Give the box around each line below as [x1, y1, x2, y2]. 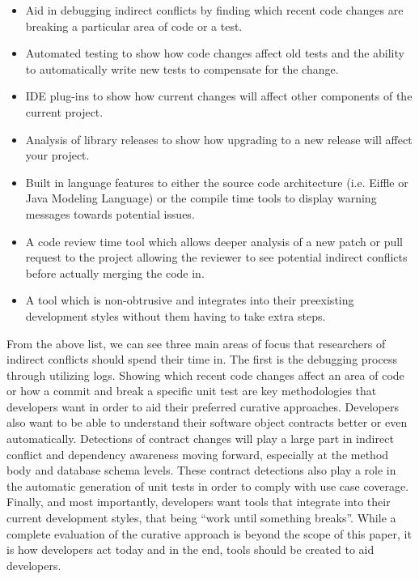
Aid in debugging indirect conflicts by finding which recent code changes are [25, 2, 404, 18]
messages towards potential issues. [25, 205, 195, 222]
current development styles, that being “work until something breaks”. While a [6, 509, 396, 526]
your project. [25, 147, 90, 164]
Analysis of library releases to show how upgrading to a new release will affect [25, 130, 413, 147]
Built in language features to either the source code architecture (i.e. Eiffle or [25, 173, 408, 190]
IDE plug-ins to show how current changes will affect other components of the [25, 87, 413, 104]
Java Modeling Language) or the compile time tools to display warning [25, 189, 377, 206]
